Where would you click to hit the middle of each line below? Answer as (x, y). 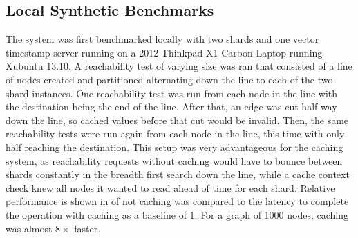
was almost (29, 228)
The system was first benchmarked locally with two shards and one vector (162, 39)
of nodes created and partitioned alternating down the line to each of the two (169, 79)
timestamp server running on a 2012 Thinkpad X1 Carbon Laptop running (164, 52)
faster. (87, 228)
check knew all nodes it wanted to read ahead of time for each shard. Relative (170, 187)
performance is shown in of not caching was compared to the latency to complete (177, 201)
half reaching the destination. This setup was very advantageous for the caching (175, 147)
